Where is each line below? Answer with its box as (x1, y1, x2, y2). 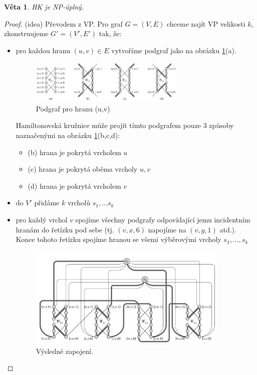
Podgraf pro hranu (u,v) (36, 103, 110, 113)
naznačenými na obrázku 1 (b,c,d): (16, 130, 120, 140)
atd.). (219, 224, 236, 234)
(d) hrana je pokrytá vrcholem (28, 180, 121, 191)
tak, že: (99, 28, 122, 39)
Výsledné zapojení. (36, 345, 93, 356)
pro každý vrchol (16, 214, 68, 224)
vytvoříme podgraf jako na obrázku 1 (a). (111, 45, 236, 55)
